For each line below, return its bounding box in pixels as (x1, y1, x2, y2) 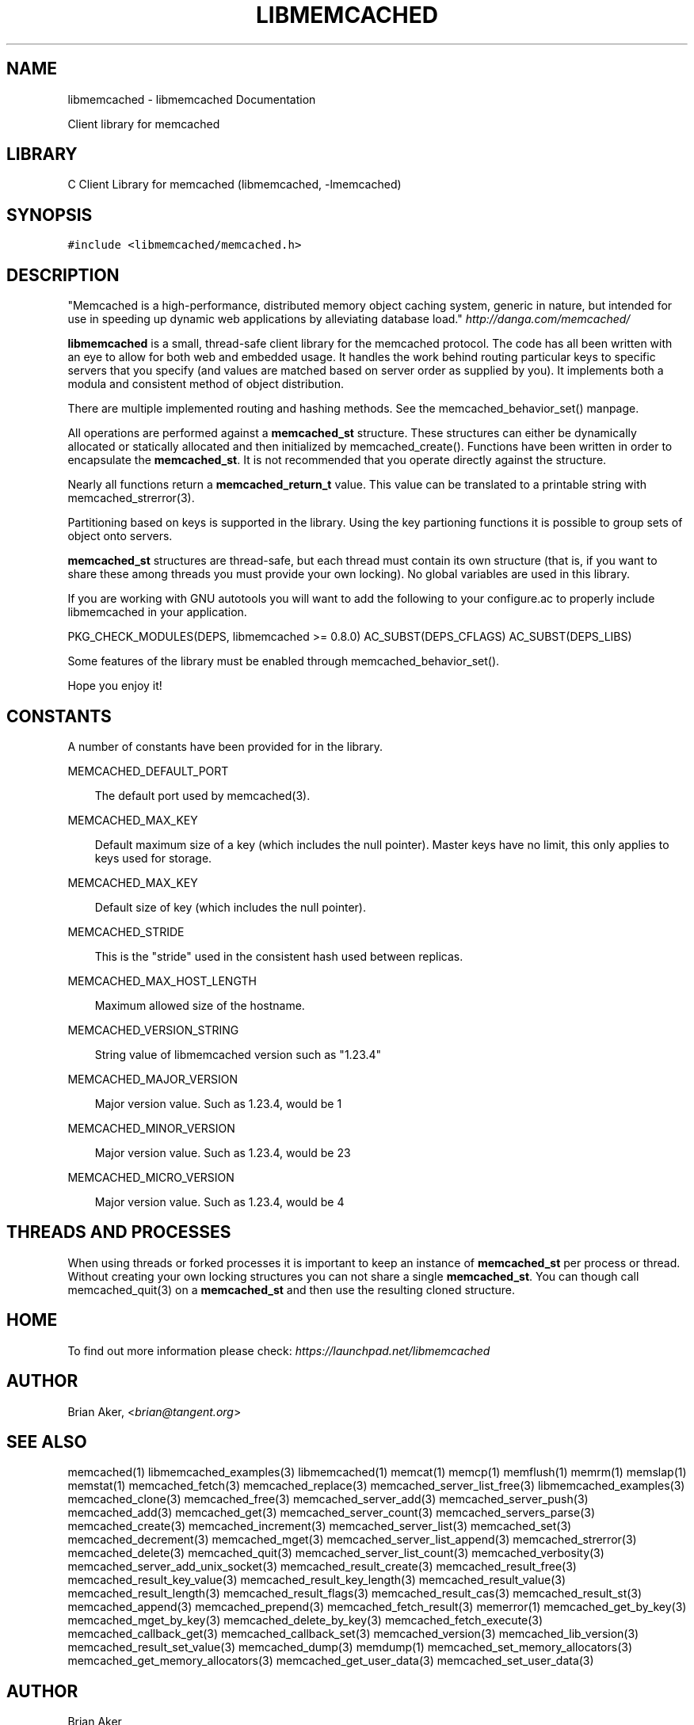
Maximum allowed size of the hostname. (94, 998, 305, 1012)
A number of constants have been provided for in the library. (67, 739, 383, 753)
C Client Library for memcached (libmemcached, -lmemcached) (67, 177, 402, 192)
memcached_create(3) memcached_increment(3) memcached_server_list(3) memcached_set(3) (67, 1519, 572, 1533)
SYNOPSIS (6, 204, 93, 225)
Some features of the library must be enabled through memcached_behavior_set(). (67, 654, 500, 668)
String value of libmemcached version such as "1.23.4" (94, 1047, 382, 1061)
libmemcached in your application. (67, 605, 247, 619)
